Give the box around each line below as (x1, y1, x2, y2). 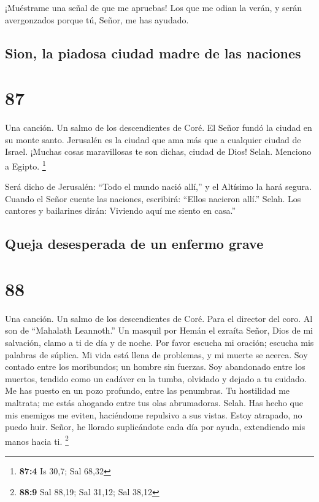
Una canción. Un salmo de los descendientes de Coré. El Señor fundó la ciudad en (5, 121, 312, 134)
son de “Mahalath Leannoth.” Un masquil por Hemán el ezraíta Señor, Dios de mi (5, 324, 313, 337)
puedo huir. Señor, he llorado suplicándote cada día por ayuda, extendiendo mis (5, 420, 306, 433)
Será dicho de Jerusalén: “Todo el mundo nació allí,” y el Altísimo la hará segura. (5, 180, 312, 193)
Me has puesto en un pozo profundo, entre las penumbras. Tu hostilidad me (5, 384, 290, 397)
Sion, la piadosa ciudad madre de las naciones (5, 43, 301, 62)
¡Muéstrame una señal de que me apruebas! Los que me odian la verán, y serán (5, 1, 302, 14)
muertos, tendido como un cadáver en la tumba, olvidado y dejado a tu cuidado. (5, 372, 307, 385)
